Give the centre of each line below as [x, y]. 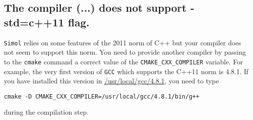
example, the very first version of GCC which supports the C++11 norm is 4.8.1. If [126, 71]
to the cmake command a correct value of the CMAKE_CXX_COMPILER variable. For [124, 61]
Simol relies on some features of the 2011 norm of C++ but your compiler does [123, 42]
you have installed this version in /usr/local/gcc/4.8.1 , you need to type [112, 81]
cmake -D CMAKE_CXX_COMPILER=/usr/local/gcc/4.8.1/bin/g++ [102, 96]
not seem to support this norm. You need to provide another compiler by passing [125, 52]
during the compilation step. [46, 112]
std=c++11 [34, 22]
